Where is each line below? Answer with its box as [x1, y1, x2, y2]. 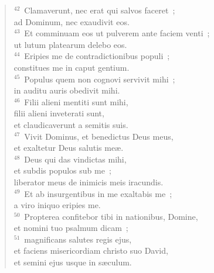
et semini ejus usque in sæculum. [13, 256, 132, 268]
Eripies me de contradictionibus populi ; [24, 50, 170, 62]
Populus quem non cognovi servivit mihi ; [24, 72, 175, 85]
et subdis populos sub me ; [13, 164, 111, 177]
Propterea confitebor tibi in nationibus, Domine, [24, 210, 198, 222]
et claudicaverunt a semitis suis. [13, 118, 128, 130]
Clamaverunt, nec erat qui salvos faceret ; [24, 4, 175, 16]
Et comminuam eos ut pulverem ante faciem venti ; [24, 27, 210, 39]
